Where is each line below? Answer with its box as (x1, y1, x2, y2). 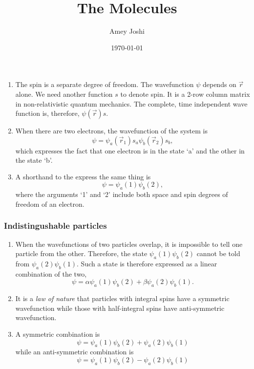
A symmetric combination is (15, 329, 100, 339)
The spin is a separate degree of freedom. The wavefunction (15, 79, 194, 89)
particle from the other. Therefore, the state (15, 248, 148, 259)
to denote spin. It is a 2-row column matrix (120, 88, 250, 99)
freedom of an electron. (15, 198, 85, 209)
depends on (202, 79, 236, 89)
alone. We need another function (15, 88, 113, 99)
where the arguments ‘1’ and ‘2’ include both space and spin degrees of (15, 189, 228, 199)
